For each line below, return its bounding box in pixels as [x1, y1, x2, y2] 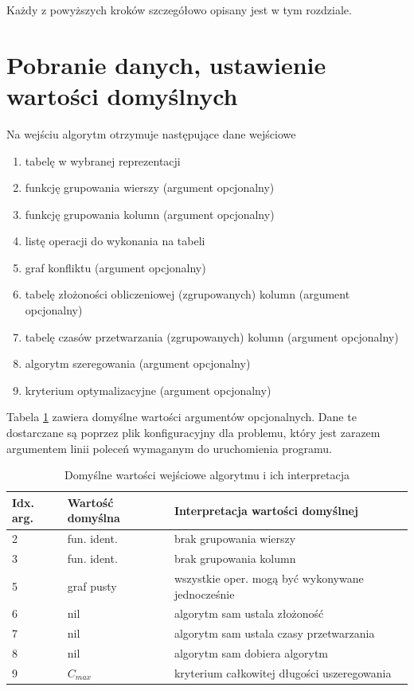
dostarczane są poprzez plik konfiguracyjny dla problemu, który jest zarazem [6, 424, 381, 441]
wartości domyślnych [6, 79, 238, 111]
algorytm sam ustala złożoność [174, 605, 324, 622]
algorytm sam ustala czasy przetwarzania [174, 625, 375, 642]
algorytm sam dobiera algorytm [174, 645, 329, 662]
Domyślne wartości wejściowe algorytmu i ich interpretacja [64, 467, 350, 483]
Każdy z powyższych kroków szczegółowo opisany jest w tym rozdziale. [6, 2, 352, 18]
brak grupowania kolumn [174, 550, 296, 567]
